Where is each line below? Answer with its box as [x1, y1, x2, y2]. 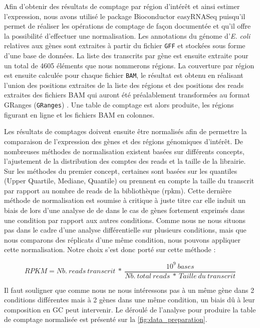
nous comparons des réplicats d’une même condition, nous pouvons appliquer [4, 234, 240, 245]
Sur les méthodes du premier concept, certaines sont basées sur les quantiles [4, 165, 237, 176]
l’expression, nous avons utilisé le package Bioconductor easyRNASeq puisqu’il [4, 11, 245, 21]
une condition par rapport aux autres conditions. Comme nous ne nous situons [4, 214, 246, 225]
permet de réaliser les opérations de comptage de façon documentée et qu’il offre [4, 21, 251, 31]
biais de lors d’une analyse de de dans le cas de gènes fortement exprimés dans [4, 205, 245, 215]
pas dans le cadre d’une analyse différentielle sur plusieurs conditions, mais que [4, 225, 246, 235]
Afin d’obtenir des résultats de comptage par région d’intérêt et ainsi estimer [4, 1, 240, 11]
